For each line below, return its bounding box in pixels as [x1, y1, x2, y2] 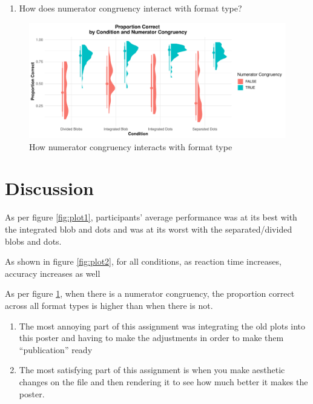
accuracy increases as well [5, 267, 100, 279]
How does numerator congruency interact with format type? [19, 2, 242, 14]
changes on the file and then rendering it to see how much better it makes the [19, 375, 308, 388]
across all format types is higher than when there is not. [5, 299, 213, 311]
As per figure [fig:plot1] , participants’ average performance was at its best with [5, 211, 297, 224]
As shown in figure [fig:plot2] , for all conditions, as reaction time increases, [5, 255, 282, 268]
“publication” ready [19, 343, 93, 356]
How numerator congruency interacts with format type [29, 140, 232, 153]
